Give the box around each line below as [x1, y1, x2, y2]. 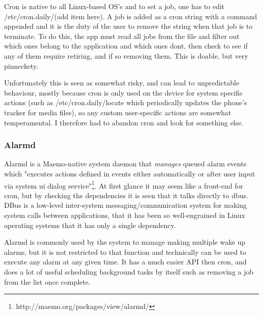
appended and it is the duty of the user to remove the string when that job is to [4, 21, 253, 31]
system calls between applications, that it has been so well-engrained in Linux [4, 209, 245, 220]
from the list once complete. [4, 276, 91, 287]
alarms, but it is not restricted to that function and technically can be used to [4, 246, 246, 257]
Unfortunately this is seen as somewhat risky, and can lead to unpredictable [4, 77, 239, 88]
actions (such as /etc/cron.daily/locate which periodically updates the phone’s [4, 97, 247, 108]
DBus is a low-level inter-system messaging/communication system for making [4, 200, 247, 210]
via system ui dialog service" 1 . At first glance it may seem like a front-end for [4, 178, 243, 191]
